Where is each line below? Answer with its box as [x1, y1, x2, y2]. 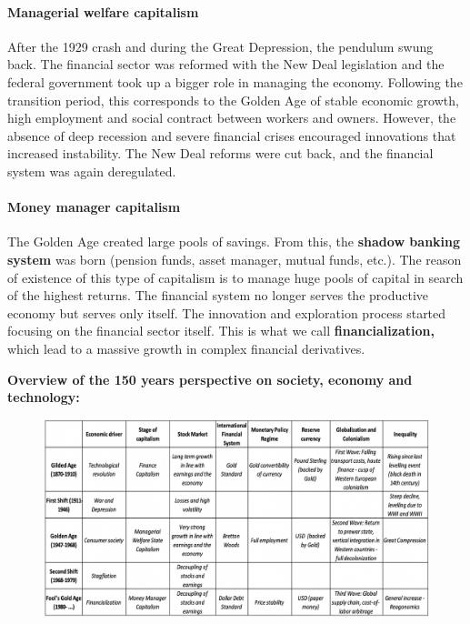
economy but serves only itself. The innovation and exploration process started [7, 303, 446, 322]
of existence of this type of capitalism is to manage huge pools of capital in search [7, 267, 464, 287]
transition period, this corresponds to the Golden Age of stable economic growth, [7, 90, 459, 109]
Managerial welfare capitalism [7, 2, 199, 21]
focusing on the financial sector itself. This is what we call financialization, [7, 321, 435, 340]
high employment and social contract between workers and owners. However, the [7, 108, 456, 127]
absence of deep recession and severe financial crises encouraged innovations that [7, 126, 456, 145]
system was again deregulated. [7, 161, 176, 180]
